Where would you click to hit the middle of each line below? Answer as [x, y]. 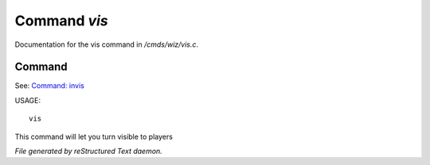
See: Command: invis [50, 86]
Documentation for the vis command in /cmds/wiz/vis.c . [107, 44]
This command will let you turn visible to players [94, 136]
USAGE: [28, 100]
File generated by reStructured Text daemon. [88, 152]
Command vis [62, 21]
